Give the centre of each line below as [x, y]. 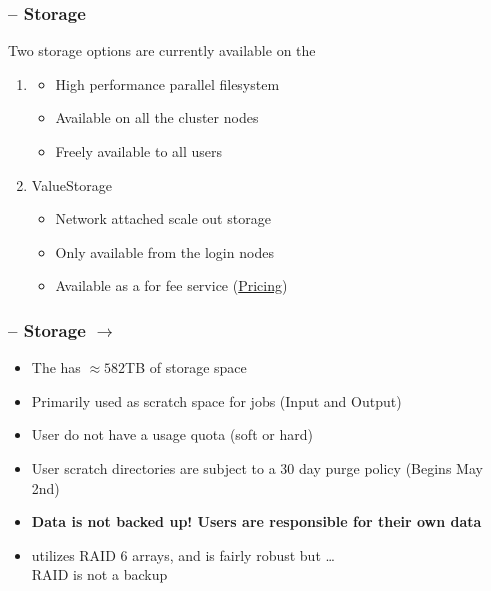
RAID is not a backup [99, 574]
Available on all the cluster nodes [157, 117]
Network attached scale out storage [163, 218]
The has [56, 367]
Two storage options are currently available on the [162, 50]
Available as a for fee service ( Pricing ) [171, 285]
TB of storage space [186, 367]
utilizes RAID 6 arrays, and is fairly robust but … [183, 554]
